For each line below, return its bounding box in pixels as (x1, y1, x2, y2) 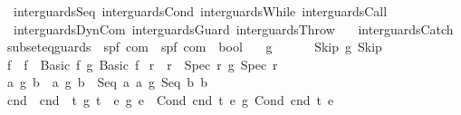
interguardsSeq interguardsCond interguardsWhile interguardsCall (13, 2, 388, 20)
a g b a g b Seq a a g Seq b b (6, 72, 207, 91)
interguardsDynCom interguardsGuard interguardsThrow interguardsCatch (13, 19, 454, 38)
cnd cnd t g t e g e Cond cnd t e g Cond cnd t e (6, 90, 334, 109)
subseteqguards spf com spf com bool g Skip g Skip (6, 37, 382, 56)
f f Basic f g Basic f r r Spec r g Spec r (6, 54, 278, 73)
